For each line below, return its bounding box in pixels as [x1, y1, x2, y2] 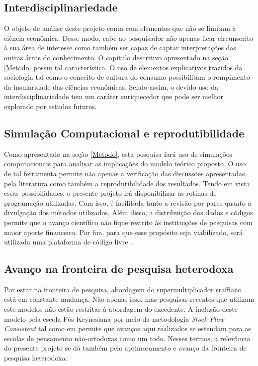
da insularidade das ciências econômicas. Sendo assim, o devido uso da [4, 81, 219, 92]
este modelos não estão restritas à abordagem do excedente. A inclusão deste [4, 304, 238, 314]
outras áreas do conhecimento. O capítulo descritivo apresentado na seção [4, 52, 228, 62]
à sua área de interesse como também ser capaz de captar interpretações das [4, 42, 236, 53]
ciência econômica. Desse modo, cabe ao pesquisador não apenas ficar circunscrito [4, 32, 253, 43]
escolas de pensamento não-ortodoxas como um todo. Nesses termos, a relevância [4, 333, 251, 343]
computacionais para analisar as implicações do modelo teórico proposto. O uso [4, 158, 246, 169]
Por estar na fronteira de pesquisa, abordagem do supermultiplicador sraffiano [4, 284, 242, 294]
